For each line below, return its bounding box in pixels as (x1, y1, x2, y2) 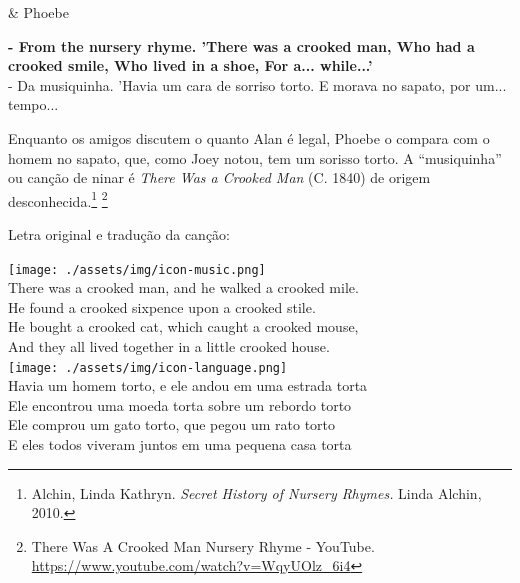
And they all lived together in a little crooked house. (8, 336, 330, 357)
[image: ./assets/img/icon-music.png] (8, 262, 266, 277)
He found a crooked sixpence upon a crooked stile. (8, 296, 316, 317)
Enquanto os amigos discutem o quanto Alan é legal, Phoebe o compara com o (8, 127, 490, 148)
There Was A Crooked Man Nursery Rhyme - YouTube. (31, 535, 375, 556)
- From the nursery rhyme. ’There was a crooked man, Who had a (8, 35, 475, 56)
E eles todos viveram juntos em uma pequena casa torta (8, 434, 352, 455)
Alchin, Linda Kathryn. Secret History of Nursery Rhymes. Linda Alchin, (31, 482, 482, 503)
